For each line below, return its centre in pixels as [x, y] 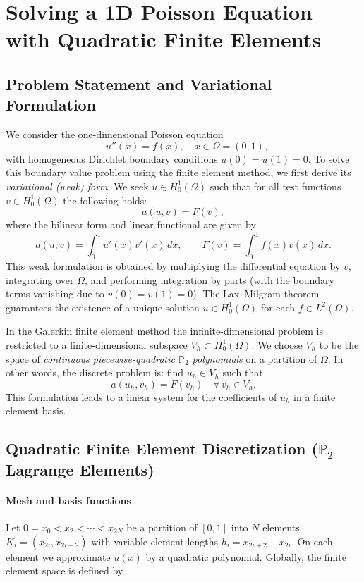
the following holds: [105, 200]
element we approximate [58, 556]
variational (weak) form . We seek [77, 186]
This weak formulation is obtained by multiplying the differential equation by [173, 266]
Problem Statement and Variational [139, 83]
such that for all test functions [275, 186]
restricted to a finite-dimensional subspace [97, 344]
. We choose [277, 344]
